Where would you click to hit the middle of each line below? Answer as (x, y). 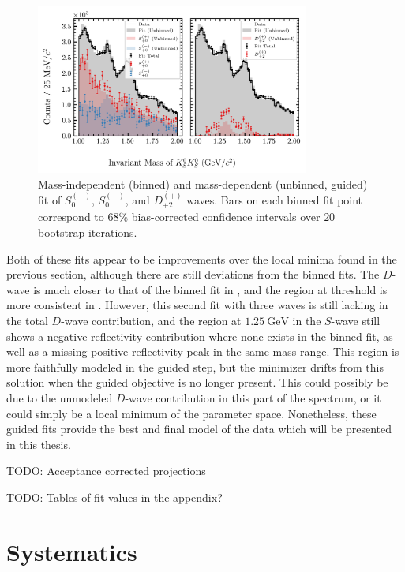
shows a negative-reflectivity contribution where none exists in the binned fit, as (200, 336)
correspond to (71, 217)
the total (27, 320)
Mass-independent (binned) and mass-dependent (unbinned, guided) (203, 183)
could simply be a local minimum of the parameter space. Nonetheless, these (191, 413)
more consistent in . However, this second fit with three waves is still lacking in (197, 305)
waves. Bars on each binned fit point (275, 199)
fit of (50, 199)
